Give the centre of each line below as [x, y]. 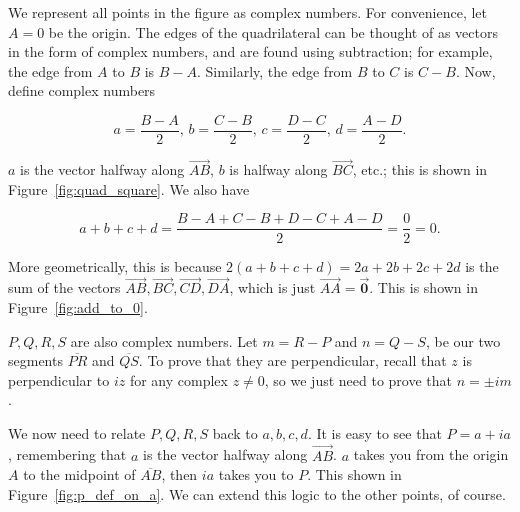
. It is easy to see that [374, 432]
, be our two [463, 340]
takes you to [256, 474]
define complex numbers [82, 90]
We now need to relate [77, 432]
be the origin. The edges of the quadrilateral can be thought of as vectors [273, 31]
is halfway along [278, 169]
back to [235, 432]
